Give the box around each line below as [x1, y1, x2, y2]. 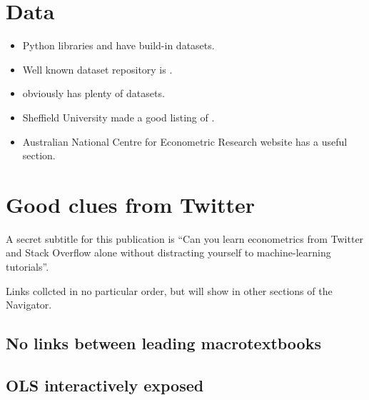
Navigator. [6, 297, 52, 312]
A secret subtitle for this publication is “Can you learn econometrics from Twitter [6, 231, 364, 246]
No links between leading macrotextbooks [6, 332, 321, 354]
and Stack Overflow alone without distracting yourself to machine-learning [6, 245, 331, 260]
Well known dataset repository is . [22, 61, 173, 76]
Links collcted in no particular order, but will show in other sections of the [6, 283, 333, 298]
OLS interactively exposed [6, 374, 204, 396]
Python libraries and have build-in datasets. [22, 38, 215, 53]
